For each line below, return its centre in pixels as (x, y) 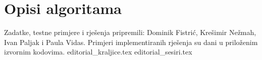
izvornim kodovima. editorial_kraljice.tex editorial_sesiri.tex (98, 52)
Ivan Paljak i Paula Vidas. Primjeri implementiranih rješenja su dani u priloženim (131, 42)
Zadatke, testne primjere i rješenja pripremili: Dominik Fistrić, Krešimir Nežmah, (130, 32)
